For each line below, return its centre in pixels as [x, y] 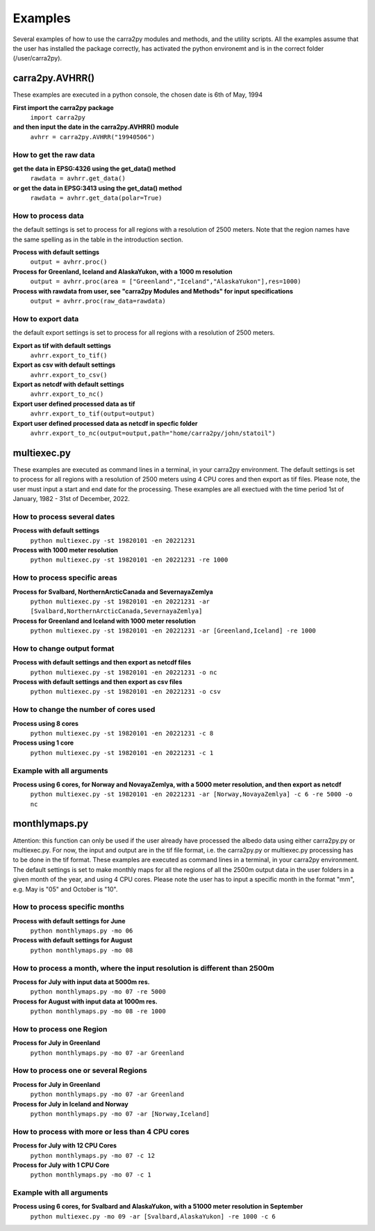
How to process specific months [69, 907]
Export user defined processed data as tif [74, 404]
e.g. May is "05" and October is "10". [65, 889]
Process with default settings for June [69, 921]
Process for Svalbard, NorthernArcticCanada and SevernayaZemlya [113, 591]
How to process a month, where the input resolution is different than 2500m [143, 968]
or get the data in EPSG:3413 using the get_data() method [97, 188]
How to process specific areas [65, 578]
